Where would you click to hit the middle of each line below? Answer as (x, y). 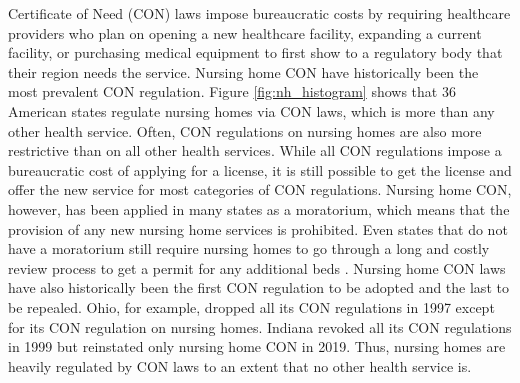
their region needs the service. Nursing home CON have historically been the (243, 71)
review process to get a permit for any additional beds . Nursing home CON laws (257, 267)
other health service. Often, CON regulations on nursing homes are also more (245, 130)
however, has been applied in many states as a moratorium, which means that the (259, 208)
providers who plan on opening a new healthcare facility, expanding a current (245, 32)
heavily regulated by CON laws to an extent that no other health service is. (240, 365)
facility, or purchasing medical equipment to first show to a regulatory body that (255, 52)
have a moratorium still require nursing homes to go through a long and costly (249, 248)
